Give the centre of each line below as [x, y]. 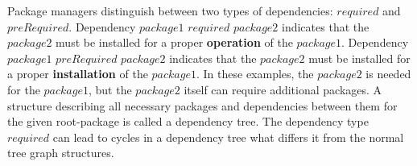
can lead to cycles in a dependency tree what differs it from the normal [228, 137]
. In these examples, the [255, 74]
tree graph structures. [61, 153]
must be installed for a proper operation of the [174, 42]
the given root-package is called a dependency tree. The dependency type [188, 121]
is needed [388, 74]
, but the [110, 89]
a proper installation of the [78, 74]
